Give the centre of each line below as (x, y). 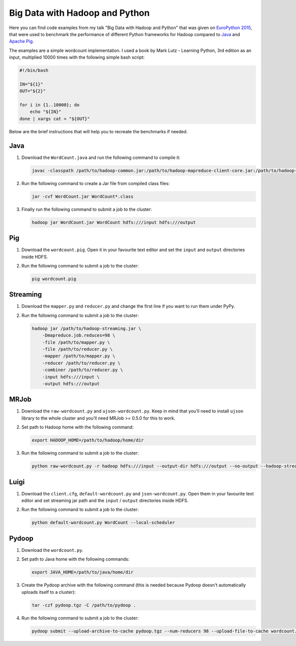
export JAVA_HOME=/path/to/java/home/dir (83, 572)
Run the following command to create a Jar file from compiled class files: (96, 183)
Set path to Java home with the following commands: (75, 559)
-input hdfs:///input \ (71, 377)
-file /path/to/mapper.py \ (76, 342)
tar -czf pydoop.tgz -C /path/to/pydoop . (84, 605)
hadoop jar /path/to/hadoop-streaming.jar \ (87, 328)
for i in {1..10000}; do (50, 105)
